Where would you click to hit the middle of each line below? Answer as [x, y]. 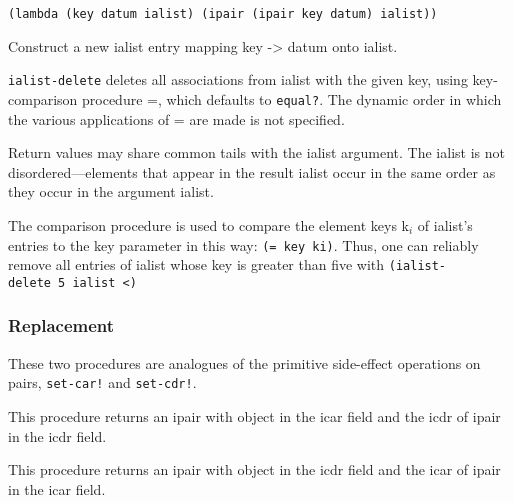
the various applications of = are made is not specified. [176, 118]
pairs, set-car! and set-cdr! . [102, 382]
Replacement [61, 325]
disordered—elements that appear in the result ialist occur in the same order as [252, 171]
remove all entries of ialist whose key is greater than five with [196, 264]
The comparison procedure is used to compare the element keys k [208, 224]
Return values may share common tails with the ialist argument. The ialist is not [256, 152]
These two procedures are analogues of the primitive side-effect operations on [244, 362]
